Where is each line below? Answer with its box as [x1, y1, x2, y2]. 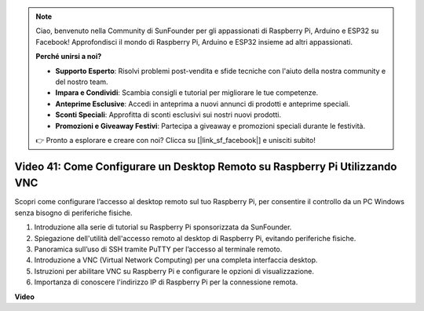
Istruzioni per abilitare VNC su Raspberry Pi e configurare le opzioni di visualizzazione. [34, 266, 314, 276]
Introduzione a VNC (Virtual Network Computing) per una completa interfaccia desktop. [34, 255, 318, 265]
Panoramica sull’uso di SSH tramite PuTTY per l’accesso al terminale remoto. [34, 244, 283, 254]
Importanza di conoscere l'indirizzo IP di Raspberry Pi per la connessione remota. [34, 277, 298, 287]
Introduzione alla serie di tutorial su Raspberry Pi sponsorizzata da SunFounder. [34, 222, 292, 232]
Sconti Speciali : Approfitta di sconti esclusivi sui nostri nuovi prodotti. [55, 110, 282, 119]
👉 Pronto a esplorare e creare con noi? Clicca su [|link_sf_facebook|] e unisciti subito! [35, 135, 316, 145]
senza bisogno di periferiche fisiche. [14, 208, 133, 218]
